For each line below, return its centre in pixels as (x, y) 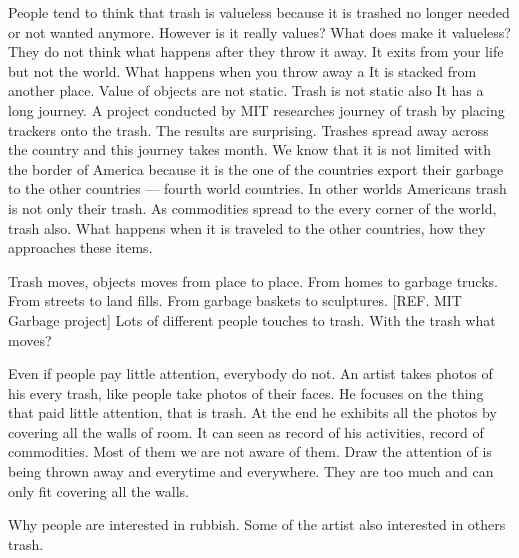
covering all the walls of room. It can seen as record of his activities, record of (246, 431)
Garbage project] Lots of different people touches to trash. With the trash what (252, 319)
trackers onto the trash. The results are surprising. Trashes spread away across (248, 129)
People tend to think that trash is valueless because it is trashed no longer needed (259, 12)
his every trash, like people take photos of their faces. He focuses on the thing (246, 392)
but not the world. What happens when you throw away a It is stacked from (242, 70)
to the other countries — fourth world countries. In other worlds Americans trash (257, 188)
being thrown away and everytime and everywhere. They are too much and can (251, 471)
